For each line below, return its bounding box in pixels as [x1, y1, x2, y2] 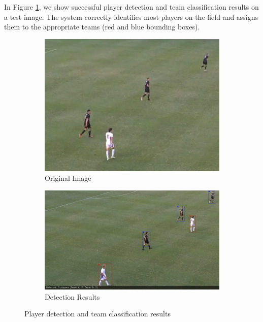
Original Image [45, 173, 91, 183]
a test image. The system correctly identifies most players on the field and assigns [4, 11, 258, 22]
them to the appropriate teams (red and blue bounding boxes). [4, 21, 200, 32]
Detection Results [45, 291, 100, 302]
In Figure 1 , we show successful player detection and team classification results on [4, 2, 259, 12]
